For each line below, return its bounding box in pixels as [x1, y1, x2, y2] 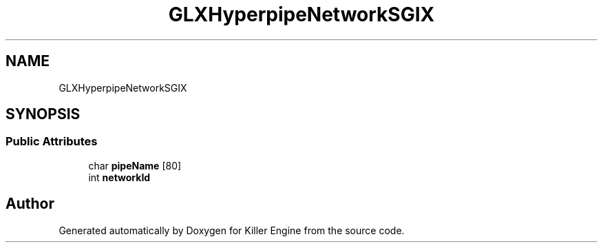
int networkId [88, 171, 151, 183]
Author [6, 195, 54, 213]
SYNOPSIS [6, 105, 81, 123]
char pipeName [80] [88, 159, 182, 172]
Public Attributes [6, 134, 98, 149]
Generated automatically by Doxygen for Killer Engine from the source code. [59, 224, 405, 236]
